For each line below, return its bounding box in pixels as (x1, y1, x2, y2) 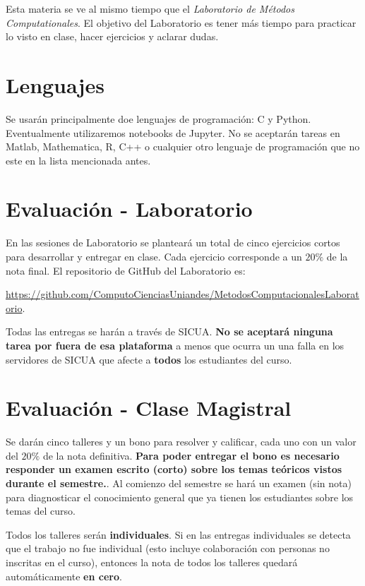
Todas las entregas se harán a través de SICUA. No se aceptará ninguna (6, 324, 333, 339)
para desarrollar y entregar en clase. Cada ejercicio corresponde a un (6, 249, 302, 263)
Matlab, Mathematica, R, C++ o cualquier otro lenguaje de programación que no (6, 139, 360, 154)
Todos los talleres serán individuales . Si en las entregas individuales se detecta (6, 527, 351, 542)
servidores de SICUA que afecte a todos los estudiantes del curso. (6, 352, 292, 366)
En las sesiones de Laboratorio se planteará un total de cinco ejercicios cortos (6, 235, 340, 250)
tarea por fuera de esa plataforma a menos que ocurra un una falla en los (6, 337, 345, 352)
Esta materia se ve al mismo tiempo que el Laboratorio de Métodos (6, 1, 294, 16)
